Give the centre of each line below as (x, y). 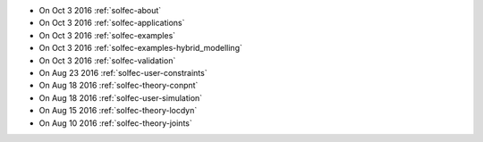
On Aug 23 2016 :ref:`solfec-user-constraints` (123, 72)
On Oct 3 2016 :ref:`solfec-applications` (112, 23)
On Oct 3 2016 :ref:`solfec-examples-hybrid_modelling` (141, 48)
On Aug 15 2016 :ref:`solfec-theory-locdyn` (118, 111)
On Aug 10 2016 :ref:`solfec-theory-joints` (115, 123)
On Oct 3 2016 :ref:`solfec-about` (100, 10)
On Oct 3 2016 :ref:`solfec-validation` (107, 60)
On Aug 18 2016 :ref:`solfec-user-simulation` (121, 97)
